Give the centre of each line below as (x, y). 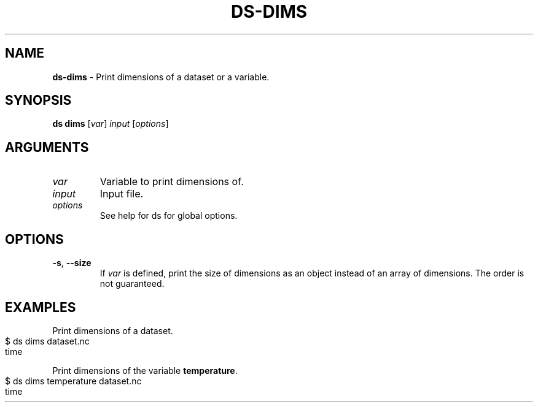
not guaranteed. (132, 284)
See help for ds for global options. (169, 216)
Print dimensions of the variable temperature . (145, 370)
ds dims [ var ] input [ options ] (111, 124)
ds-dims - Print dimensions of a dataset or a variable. (161, 77)
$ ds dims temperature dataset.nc (73, 381)
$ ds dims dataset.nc (47, 341)
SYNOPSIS (38, 101)
